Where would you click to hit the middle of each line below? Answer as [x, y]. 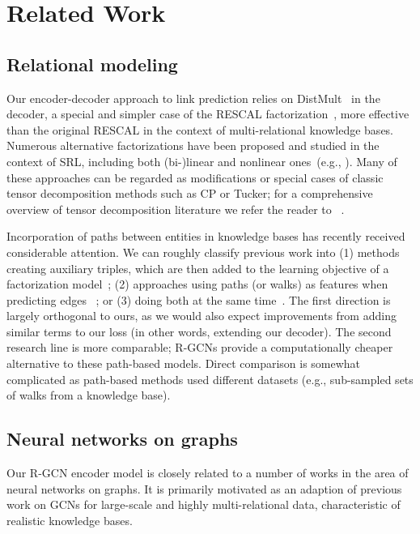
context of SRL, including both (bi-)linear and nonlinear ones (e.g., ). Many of [202, 161]
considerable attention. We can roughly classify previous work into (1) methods [203, 252]
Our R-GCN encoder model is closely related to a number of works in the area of [208, 473]
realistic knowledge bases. [70, 520]
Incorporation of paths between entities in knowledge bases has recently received [206, 236]
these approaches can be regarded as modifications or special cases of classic [195, 177]
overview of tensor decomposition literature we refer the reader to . [176, 209]
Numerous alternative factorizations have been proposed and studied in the [193, 145]
